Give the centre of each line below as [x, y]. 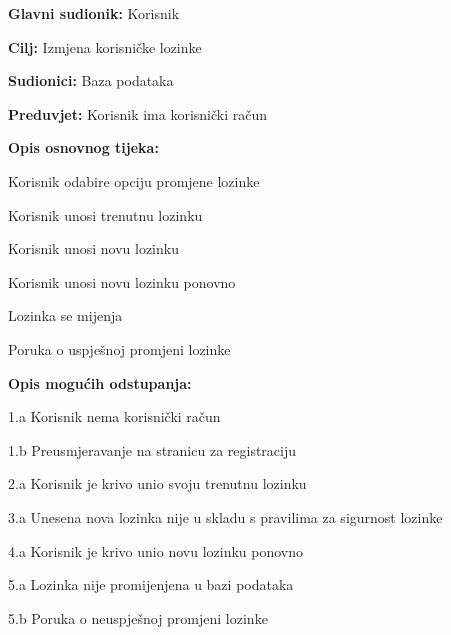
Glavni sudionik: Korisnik [94, 13]
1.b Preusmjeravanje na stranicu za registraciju [152, 449]
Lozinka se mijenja [65, 315]
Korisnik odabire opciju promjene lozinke [134, 180]
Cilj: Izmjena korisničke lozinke [105, 46]
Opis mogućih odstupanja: [100, 382]
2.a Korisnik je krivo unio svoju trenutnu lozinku [157, 483]
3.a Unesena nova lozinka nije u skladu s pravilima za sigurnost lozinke [225, 516]
